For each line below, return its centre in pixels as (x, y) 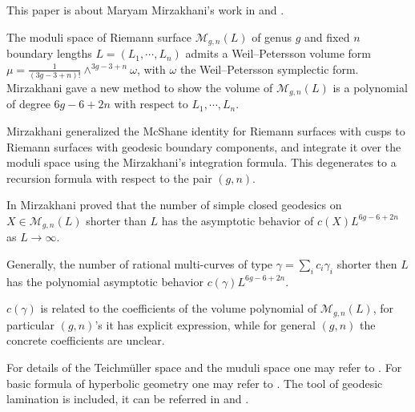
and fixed (327, 36)
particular (30, 324)
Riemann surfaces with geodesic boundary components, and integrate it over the (204, 146)
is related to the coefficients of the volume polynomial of (179, 308)
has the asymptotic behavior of (238, 220)
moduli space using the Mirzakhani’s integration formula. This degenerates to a (201, 162)
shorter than (116, 220)
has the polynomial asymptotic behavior (105, 281)
